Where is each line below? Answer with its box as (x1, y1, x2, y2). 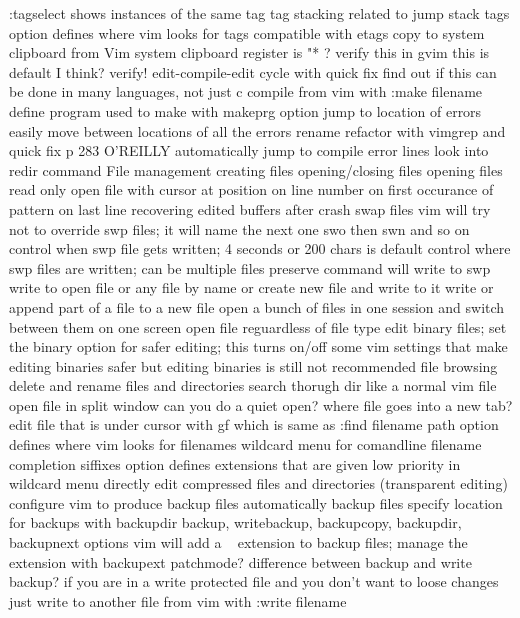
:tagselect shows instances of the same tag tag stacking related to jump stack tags (9, 3, 510, 23)
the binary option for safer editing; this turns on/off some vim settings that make (9, 336, 508, 357)
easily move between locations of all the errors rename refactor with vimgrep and (9, 120, 506, 141)
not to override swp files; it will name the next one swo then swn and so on (9, 218, 470, 239)
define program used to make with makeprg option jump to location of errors (9, 100, 482, 121)
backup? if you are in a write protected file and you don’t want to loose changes (9, 571, 499, 592)
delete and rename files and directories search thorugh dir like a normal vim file (9, 375, 497, 396)
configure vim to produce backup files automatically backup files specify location (9, 492, 503, 513)
